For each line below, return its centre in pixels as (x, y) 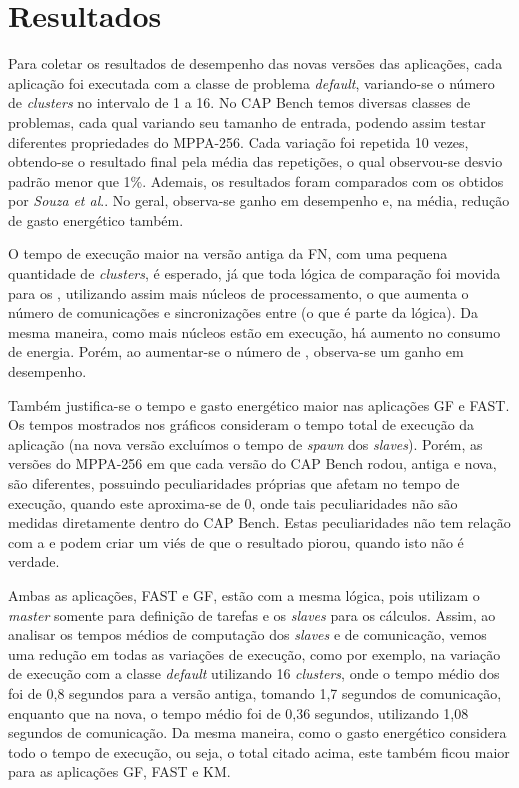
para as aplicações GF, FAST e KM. (119, 771)
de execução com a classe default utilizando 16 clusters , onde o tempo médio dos (254, 673)
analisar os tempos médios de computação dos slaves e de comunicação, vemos (247, 634)
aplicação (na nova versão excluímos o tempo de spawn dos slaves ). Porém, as (245, 443)
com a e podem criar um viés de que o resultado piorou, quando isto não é (236, 541)
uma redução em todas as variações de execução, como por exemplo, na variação (254, 653)
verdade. (34, 561)
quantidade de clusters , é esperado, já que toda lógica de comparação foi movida (254, 273)
